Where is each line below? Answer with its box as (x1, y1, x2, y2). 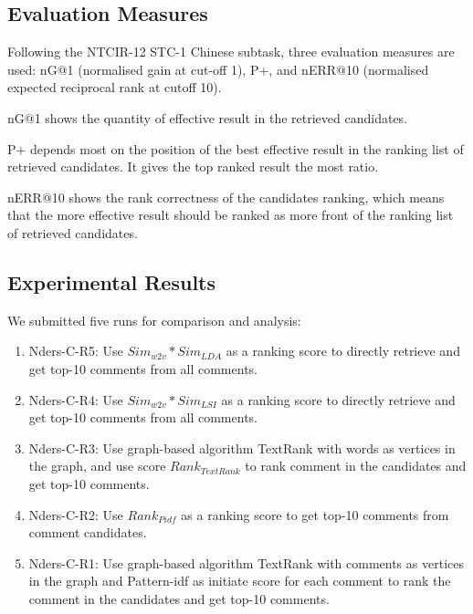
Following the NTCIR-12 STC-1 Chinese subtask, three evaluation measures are (7, 42, 455, 61)
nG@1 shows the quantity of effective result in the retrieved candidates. (7, 108, 408, 127)
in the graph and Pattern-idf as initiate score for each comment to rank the (28, 571, 451, 590)
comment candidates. (28, 523, 147, 542)
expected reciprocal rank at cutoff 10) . (7, 78, 222, 97)
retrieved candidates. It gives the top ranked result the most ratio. (7, 157, 379, 176)
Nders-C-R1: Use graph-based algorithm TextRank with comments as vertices (28, 553, 464, 572)
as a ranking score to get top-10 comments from (181, 505, 449, 524)
